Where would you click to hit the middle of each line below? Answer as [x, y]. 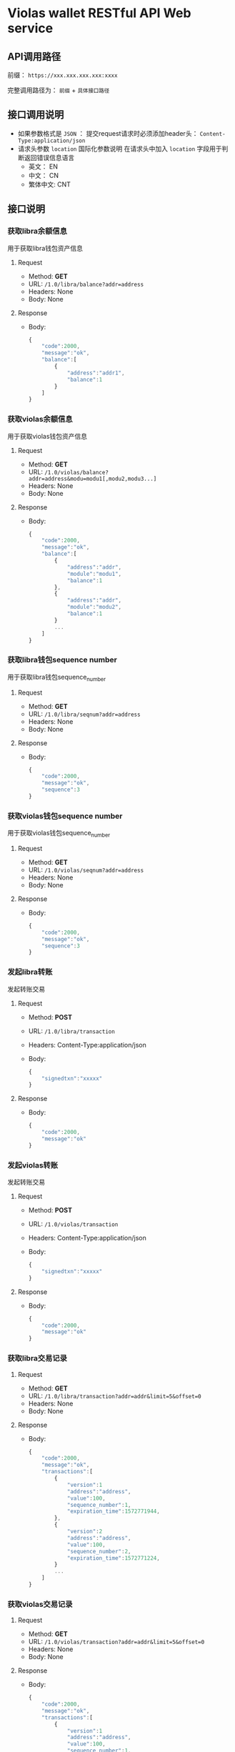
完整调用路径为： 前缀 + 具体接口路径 [59, 90]
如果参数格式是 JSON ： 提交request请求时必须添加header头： [108, 133]
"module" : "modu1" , [94, 574]
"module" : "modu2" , [94, 607]
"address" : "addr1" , [96, 373]
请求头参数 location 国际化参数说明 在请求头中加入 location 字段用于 [120, 149]
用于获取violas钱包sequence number [59, 834]
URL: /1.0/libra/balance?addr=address [86, 284]
